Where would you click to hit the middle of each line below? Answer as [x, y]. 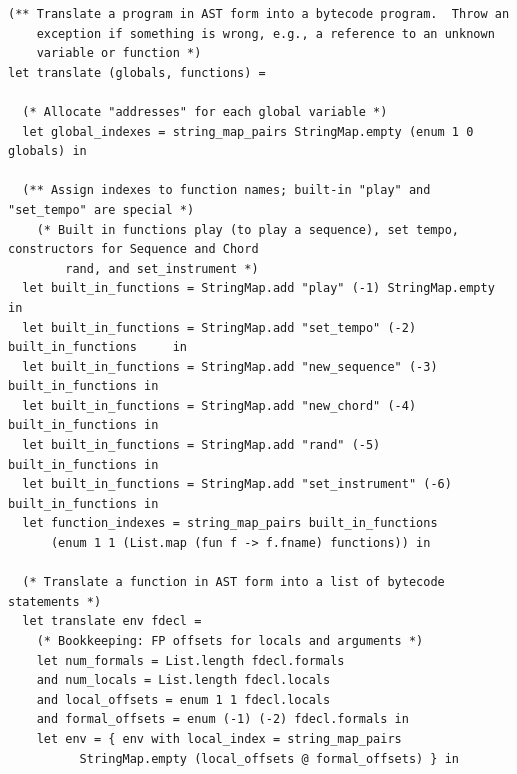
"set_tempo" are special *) [101, 209]
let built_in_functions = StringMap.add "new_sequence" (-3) [230, 366]
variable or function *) [119, 53]
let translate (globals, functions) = [137, 72]
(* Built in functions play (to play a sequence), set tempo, [248, 229]
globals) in [47, 151]
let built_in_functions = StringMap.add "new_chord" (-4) [219, 405]
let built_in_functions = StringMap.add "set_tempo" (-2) [219, 327]
